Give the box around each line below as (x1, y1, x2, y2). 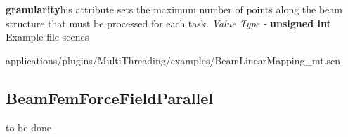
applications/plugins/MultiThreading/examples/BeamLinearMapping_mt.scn (6, 52, 341, 67)
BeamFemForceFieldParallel (6, 87, 214, 108)
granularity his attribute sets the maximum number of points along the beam (6, 2, 342, 16)
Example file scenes (6, 29, 89, 44)
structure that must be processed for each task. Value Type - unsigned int (6, 15, 331, 30)
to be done (6, 120, 51, 134)
